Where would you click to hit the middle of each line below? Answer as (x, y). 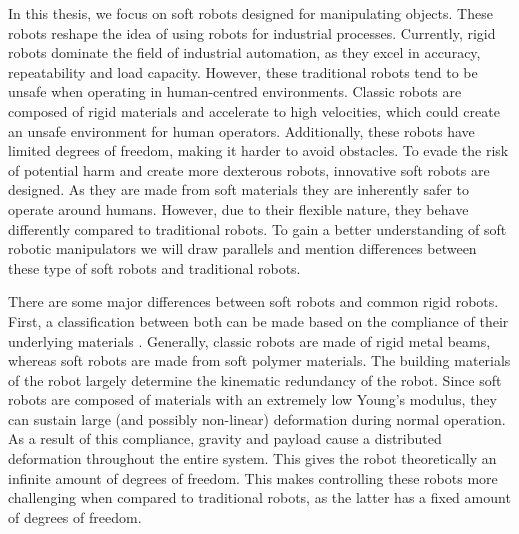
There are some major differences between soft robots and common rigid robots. (253, 301)
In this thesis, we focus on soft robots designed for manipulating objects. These (250, 13)
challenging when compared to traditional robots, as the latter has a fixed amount (259, 497)
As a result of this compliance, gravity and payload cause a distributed (225, 438)
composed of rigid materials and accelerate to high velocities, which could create (254, 110)
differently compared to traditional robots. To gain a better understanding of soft (257, 228)
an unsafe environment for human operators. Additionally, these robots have (241, 130)
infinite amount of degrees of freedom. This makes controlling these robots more (253, 477)
